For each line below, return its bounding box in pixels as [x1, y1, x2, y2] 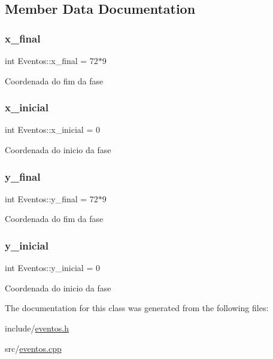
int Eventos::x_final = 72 [5, 54, 98, 66]
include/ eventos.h [5, 322, 69, 334]
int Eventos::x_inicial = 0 [5, 123, 100, 136]
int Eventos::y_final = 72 [5, 192, 98, 205]
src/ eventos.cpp [5, 342, 62, 354]
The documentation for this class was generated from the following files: [5, 302, 269, 314]
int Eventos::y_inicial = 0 [5, 261, 100, 274]
